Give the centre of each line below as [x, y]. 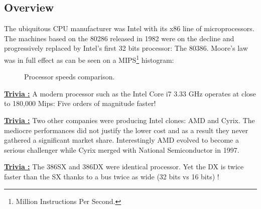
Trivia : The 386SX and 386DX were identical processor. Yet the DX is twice [124, 167]
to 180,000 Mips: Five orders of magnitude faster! [80, 103]
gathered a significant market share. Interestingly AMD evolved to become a [121, 140]
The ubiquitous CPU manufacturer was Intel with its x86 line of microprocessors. [129, 28]
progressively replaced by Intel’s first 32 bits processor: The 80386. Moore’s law [126, 48]
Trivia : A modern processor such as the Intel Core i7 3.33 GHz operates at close [130, 93]
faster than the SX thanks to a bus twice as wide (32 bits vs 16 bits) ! [112, 176]
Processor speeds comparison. [70, 77]
